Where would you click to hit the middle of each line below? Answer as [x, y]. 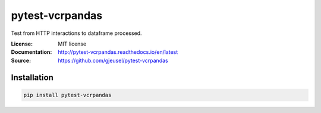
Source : [21, 60]
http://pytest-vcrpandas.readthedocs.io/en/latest [118, 52]
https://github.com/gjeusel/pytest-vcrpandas [113, 60]
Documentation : [32, 52]
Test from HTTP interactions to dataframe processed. [76, 33]
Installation [32, 77]
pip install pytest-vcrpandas [67, 95]
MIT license [72, 44]
